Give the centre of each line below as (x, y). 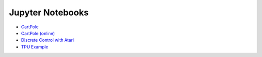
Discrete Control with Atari (48, 40)
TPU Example (35, 47)
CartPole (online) (38, 33)
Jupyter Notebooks (49, 12)
